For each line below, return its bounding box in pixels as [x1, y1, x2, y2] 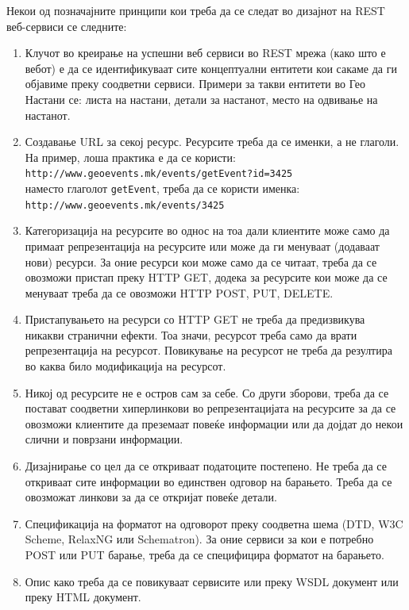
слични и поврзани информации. [25, 431, 183, 447]
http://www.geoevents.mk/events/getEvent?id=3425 [25, 168, 293, 180]
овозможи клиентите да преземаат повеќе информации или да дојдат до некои [25, 415, 403, 432]
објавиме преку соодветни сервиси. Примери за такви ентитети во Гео [25, 75, 365, 92]
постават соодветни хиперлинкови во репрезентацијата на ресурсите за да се [25, 400, 396, 416]
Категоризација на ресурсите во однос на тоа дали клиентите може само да [25, 222, 390, 239]
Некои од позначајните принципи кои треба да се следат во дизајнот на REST [6, 2, 385, 18]
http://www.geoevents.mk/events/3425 [25, 199, 225, 211]
